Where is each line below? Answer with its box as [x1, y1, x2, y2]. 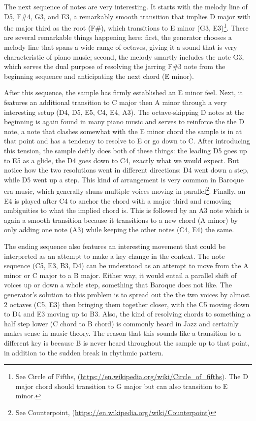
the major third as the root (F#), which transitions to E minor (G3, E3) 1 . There [4, 21, 249, 33]
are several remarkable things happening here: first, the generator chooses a [4, 32, 232, 42]
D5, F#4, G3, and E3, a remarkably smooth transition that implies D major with [4, 11, 251, 21]
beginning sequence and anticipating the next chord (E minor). [4, 70, 194, 81]
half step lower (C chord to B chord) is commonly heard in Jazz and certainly [4, 318, 239, 328]
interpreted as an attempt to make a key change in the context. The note [4, 250, 225, 261]
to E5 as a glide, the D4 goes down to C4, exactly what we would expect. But [4, 155, 239, 165]
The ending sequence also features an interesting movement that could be [4, 241, 225, 251]
